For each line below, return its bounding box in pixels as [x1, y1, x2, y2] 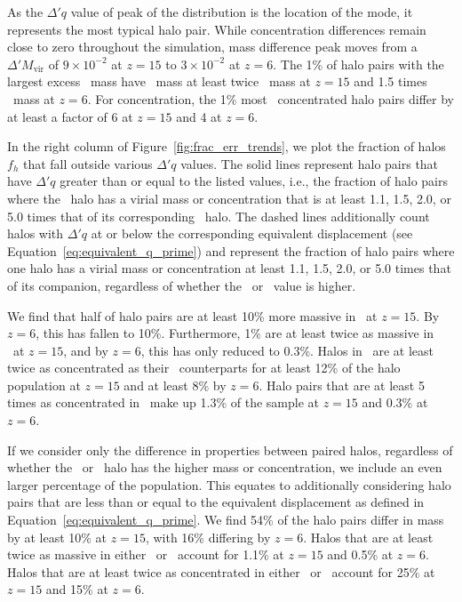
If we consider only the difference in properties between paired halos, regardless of [7, 440, 453, 459]
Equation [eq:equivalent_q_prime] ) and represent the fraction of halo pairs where [7, 241, 455, 260]
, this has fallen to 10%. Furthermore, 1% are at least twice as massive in [36, 324, 434, 342]
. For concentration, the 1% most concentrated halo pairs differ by [87, 89, 455, 108]
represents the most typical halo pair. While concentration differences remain [7, 20, 426, 38]
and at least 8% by [123, 375, 227, 394]
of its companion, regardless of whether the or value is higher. [7, 276, 356, 294]
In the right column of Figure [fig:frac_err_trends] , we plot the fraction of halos [7, 137, 446, 156]
